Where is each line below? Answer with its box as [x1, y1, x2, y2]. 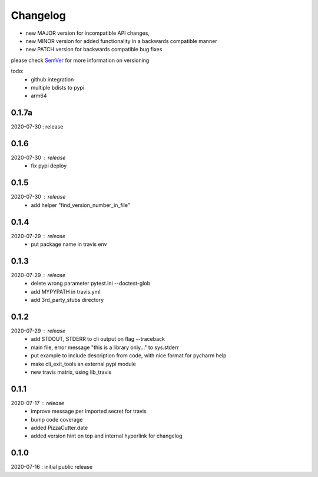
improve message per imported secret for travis [31, 407, 147, 415]
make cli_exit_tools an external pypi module [31, 360, 137, 367]
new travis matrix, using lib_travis [31, 369, 112, 376]
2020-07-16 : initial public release [11, 463, 93, 471]
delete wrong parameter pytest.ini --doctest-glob [31, 280, 150, 287]
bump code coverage [31, 416, 83, 423]
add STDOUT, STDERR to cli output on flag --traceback [31, 335, 165, 343]
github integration [31, 75, 74, 83]
